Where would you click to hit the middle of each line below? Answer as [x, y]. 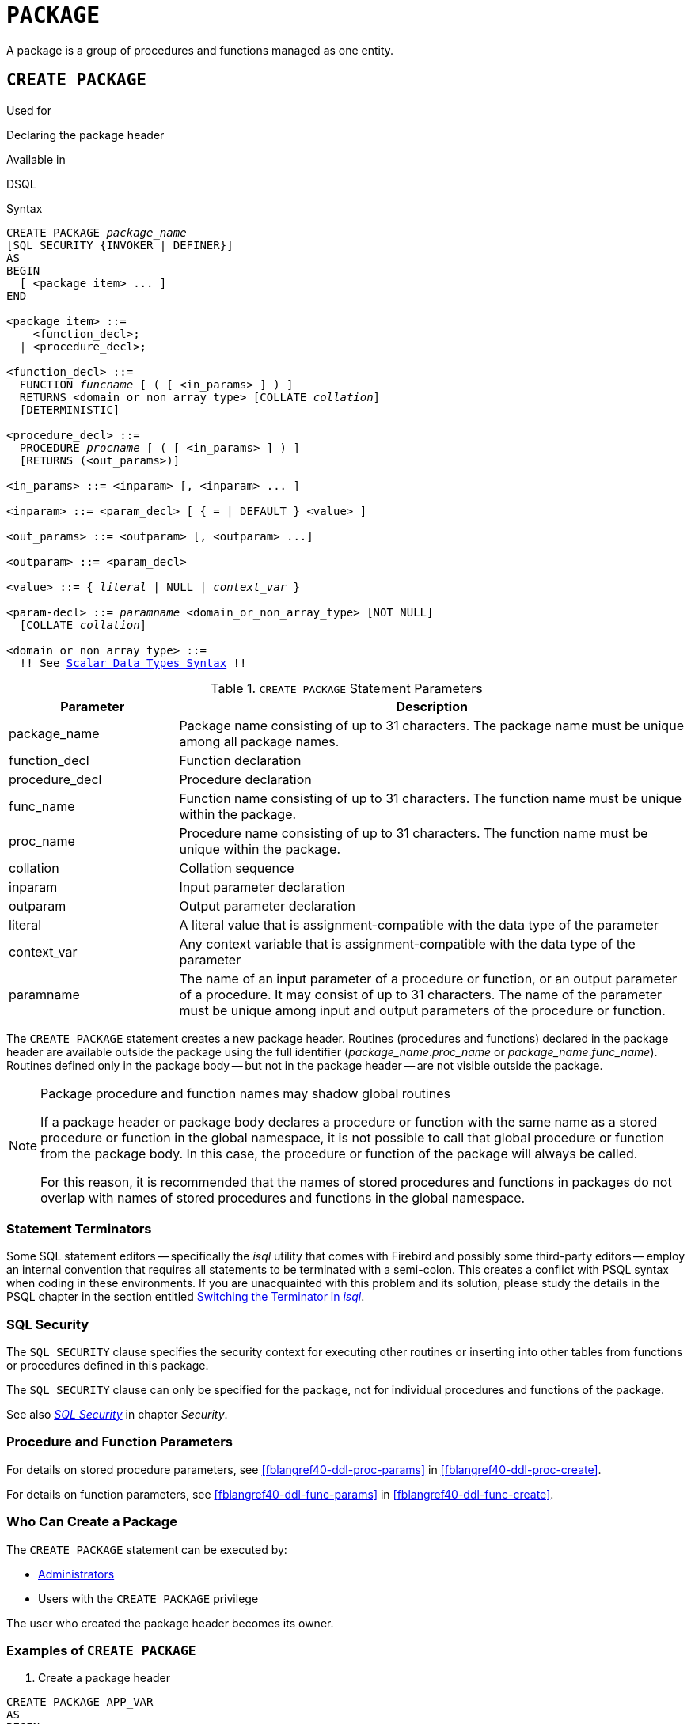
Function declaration [240, 760]
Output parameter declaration [267, 906]
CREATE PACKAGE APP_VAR [80, 1702]
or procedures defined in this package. [108, 1366]
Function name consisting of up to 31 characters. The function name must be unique [430, 798]
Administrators [76, 1574]
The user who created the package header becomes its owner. [170, 1623]
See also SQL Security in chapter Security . [117, 1415]
